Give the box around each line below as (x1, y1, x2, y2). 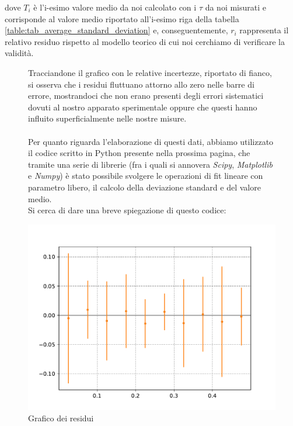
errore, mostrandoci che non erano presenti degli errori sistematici (28, 89, 264, 102)
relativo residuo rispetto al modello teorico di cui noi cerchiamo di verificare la (5, 35, 285, 47)
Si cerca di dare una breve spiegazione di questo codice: (28, 204, 226, 216)
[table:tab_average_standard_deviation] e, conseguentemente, (5, 24, 228, 36)
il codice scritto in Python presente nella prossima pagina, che (28, 147, 250, 159)
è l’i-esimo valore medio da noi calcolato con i (33, 1, 197, 13)
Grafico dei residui (28, 412, 94, 424)
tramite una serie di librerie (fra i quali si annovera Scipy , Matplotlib (28, 158, 273, 170)
